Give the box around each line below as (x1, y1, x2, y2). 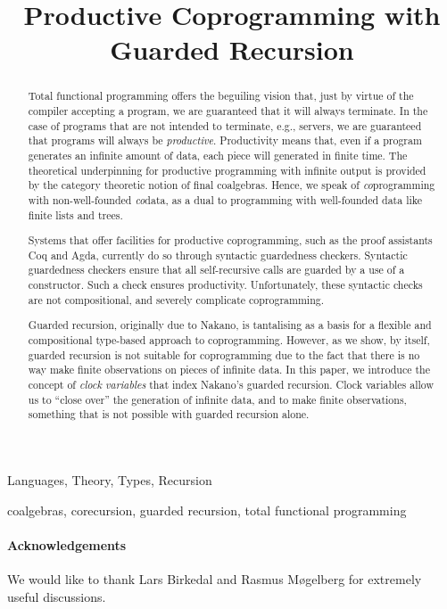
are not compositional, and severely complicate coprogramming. (28, 292, 325, 307)
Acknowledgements (7, 535, 127, 554)
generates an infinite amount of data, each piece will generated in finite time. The (28, 147, 408, 162)
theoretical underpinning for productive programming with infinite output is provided (28, 162, 426, 177)
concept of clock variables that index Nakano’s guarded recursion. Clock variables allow (28, 376, 434, 391)
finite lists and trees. (28, 207, 123, 222)
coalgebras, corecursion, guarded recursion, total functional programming (7, 500, 407, 519)
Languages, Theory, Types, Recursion (7, 470, 212, 489)
